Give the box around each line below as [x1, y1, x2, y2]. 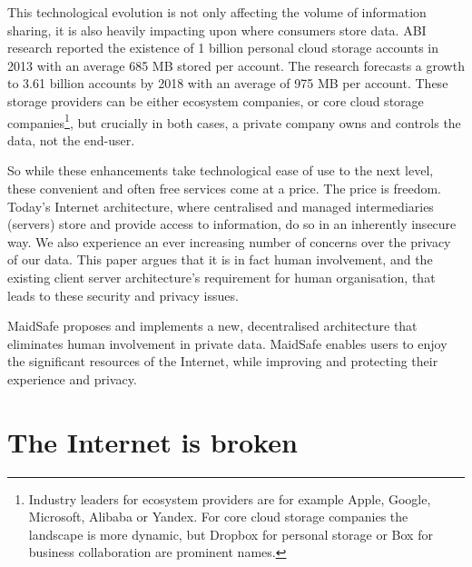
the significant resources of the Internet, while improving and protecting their [7, 352, 438, 371]
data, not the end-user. [7, 130, 135, 149]
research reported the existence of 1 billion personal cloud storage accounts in [7, 38, 439, 57]
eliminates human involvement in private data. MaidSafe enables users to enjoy [7, 333, 447, 353]
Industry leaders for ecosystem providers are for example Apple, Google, [28, 489, 431, 508]
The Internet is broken [7, 423, 298, 460]
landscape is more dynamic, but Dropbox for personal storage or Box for [28, 524, 433, 543]
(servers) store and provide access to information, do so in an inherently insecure [7, 214, 457, 234]
